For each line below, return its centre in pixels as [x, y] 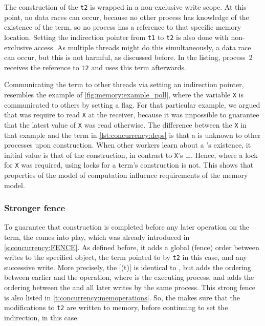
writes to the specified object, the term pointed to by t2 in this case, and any [126, 257]
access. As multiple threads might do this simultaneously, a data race [142, 47]
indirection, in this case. [42, 317]
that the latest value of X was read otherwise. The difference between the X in [125, 124]
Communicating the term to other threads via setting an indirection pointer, [124, 84]
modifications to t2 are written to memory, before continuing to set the [116, 307]
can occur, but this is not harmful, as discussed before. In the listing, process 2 [128, 57]
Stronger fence [35, 208]
